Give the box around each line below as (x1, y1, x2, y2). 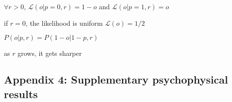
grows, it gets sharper (18, 48, 82, 58)
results (4, 86, 38, 101)
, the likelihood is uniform (25, 17, 103, 28)
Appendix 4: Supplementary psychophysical (4, 72, 228, 87)
